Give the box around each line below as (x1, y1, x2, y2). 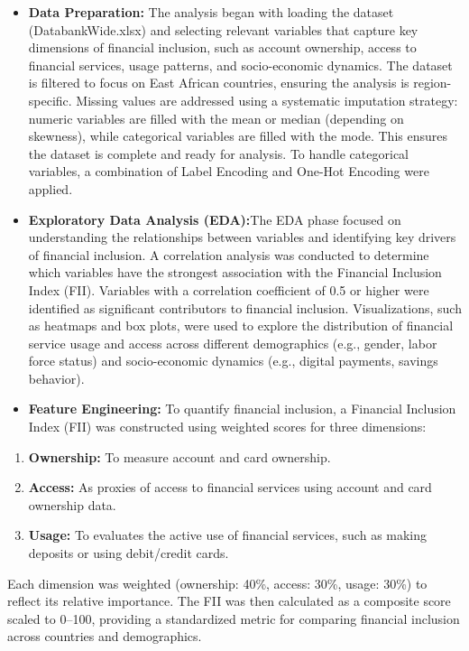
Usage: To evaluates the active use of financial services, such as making (28, 525, 428, 544)
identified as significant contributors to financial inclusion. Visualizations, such (28, 298, 462, 317)
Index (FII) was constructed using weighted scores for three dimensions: (28, 417, 427, 436)
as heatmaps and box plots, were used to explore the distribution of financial (28, 316, 454, 335)
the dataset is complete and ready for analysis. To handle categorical (28, 144, 409, 163)
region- (413, 73, 452, 92)
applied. (28, 179, 73, 198)
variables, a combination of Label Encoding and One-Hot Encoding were (28, 162, 429, 181)
